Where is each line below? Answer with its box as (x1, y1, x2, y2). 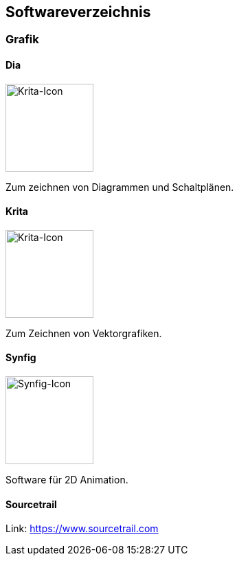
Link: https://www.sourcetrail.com (5, 523, 159, 535)
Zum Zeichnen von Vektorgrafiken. (5, 327, 162, 339)
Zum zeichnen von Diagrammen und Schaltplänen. (5, 181, 234, 193)
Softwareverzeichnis (5, 3, 151, 21)
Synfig (5, 352, 36, 364)
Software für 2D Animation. (5, 474, 128, 486)
